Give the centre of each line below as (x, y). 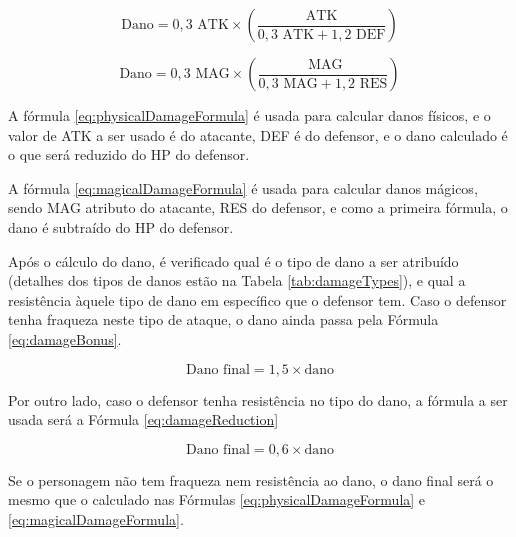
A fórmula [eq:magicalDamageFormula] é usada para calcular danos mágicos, (243, 187)
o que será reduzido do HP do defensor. (129, 154)
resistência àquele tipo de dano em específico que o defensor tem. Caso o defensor (257, 299)
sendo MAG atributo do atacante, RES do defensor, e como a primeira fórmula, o (258, 207)
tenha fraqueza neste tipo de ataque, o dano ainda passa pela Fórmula (223, 319)
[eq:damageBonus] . (65, 338)
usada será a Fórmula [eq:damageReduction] (143, 419)
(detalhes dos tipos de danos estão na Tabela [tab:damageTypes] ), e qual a (237, 280)
